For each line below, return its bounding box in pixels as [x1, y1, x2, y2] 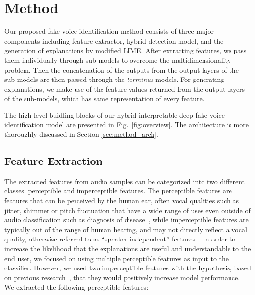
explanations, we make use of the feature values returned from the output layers [4, 83, 245, 94]
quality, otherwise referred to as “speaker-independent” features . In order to [4, 234, 236, 244]
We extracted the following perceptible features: [4, 282, 149, 292]
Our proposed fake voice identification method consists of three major [4, 26, 214, 36]
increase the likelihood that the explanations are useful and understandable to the [4, 243, 251, 254]
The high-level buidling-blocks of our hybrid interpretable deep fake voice [4, 109, 225, 120]
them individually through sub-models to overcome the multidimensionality [4, 54, 231, 65]
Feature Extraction [4, 153, 102, 168]
